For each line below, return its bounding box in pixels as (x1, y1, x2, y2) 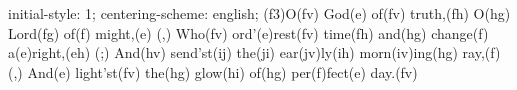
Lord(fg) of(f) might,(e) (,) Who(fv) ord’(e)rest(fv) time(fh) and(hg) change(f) (8, 22, 489, 43)
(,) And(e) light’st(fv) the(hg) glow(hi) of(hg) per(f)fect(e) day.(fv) (8, 61, 418, 82)
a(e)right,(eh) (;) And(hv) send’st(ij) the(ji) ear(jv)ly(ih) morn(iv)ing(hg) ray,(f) (8, 42, 501, 63)
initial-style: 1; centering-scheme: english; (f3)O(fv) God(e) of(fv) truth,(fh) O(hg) (8, 3, 511, 23)
